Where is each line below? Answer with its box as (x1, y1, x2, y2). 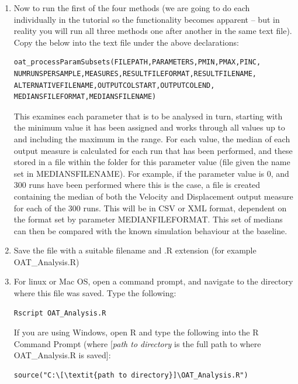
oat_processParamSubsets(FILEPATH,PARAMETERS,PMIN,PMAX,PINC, (13, 58, 261, 67)
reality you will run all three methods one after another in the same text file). (13, 25, 292, 37)
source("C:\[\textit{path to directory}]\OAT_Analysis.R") (13, 371, 248, 380)
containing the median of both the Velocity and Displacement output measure (13, 190, 293, 202)
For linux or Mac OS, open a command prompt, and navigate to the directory (13, 275, 293, 287)
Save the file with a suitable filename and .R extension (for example (13, 244, 257, 256)
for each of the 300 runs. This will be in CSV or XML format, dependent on (13, 201, 287, 214)
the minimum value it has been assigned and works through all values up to (13, 121, 285, 133)
